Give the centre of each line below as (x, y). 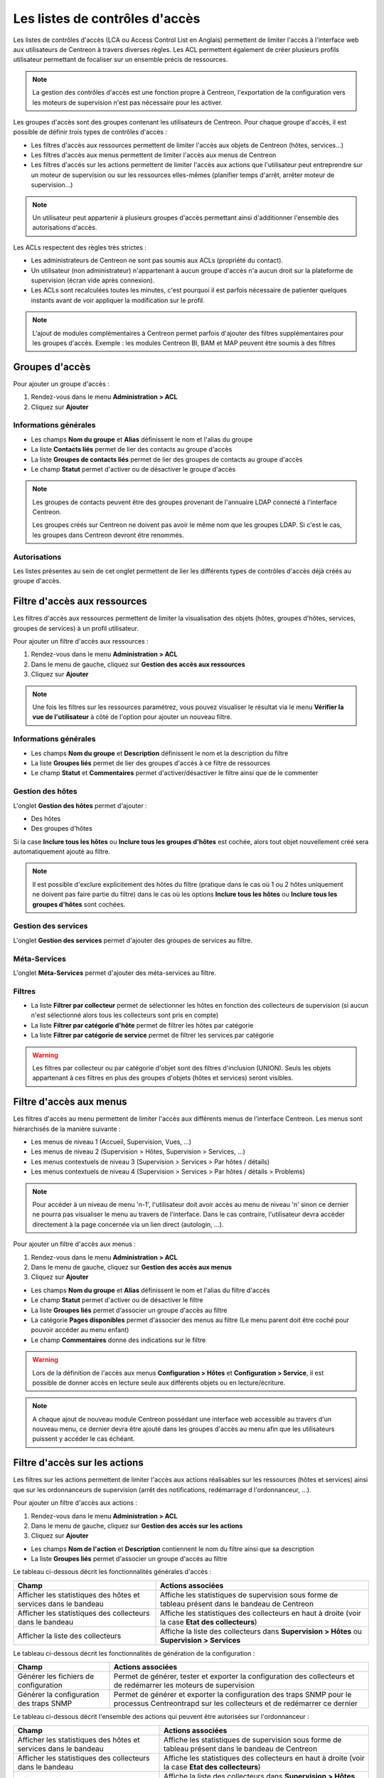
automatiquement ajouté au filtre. (62, 852)
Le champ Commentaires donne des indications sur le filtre (118, 1340)
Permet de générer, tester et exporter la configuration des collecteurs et (234, 1676)
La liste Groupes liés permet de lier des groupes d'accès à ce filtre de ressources (150, 763)
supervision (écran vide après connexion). (93, 280)
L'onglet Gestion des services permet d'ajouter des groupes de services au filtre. (133, 940)
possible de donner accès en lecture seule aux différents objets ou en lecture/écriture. (159, 1383)
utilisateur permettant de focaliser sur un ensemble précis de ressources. (121, 60)
